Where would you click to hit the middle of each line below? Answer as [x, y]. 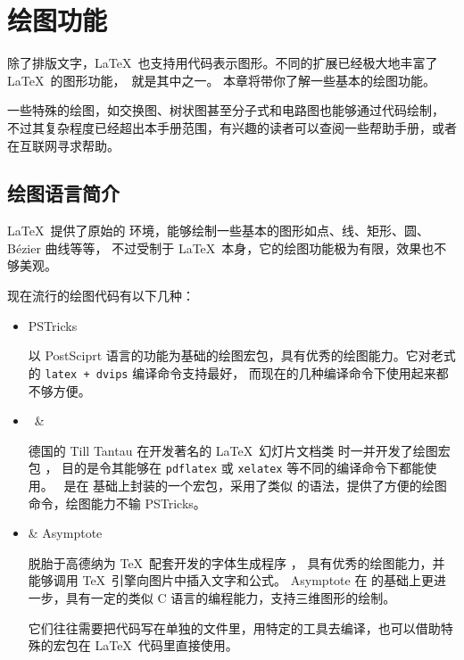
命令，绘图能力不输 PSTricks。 [117, 503]
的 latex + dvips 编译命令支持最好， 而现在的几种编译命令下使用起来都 [238, 372]
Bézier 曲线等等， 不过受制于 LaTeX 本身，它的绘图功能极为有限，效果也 [221, 247]
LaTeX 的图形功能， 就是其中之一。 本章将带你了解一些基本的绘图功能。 [222, 80]
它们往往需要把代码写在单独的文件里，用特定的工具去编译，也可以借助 [234, 627]
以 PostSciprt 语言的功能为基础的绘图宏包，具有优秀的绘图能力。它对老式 [242, 355]
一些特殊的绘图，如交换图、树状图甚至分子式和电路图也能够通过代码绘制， [226, 110]
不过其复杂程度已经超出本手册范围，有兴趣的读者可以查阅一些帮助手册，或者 [232, 127]
